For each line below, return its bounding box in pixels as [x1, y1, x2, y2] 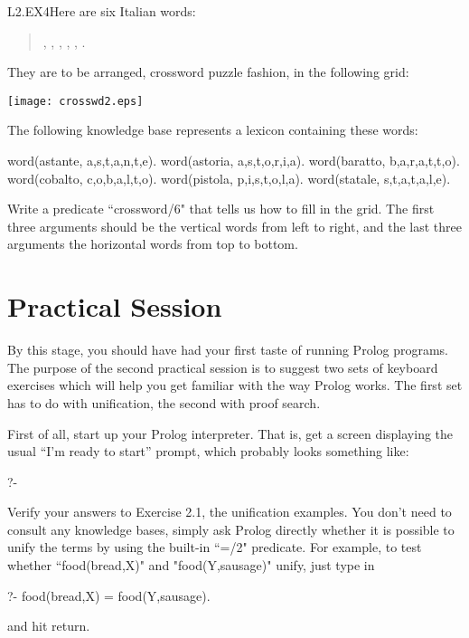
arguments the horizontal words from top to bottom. [7, 234, 298, 253]
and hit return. [7, 616, 90, 635]
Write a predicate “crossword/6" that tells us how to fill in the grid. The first [7, 199, 435, 218]
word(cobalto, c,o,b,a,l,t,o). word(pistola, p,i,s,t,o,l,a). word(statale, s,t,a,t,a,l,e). [7, 168, 451, 187]
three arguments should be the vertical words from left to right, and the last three [7, 216, 463, 235]
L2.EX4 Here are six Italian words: [7, 2, 196, 20]
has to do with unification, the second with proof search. [7, 393, 321, 412]
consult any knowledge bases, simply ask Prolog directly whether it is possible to [7, 519, 455, 538]
